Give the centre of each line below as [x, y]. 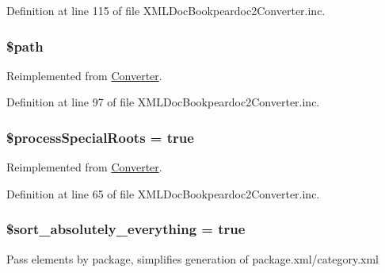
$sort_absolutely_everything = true [126, 229]
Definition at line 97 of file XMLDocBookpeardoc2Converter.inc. [163, 102]
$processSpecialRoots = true [100, 137]
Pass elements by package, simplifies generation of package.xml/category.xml [193, 258]
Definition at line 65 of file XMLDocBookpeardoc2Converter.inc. [163, 193]
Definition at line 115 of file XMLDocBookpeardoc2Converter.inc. [166, 10]
